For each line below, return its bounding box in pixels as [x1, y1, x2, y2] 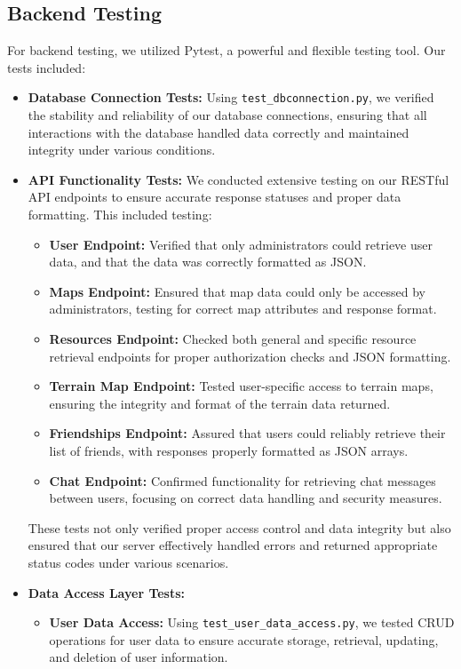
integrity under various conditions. [28, 140, 216, 159]
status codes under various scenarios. [28, 553, 229, 571]
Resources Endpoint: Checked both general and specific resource [49, 329, 417, 347]
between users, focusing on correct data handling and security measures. [49, 489, 442, 507]
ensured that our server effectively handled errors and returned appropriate [28, 536, 438, 554]
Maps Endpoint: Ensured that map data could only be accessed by [49, 282, 425, 300]
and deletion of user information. [49, 648, 228, 666]
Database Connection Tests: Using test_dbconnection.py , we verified [28, 88, 434, 107]
